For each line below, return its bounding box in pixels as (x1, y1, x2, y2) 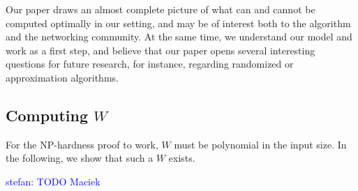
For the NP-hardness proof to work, (6, 137, 158, 151)
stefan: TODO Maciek (6, 174, 100, 188)
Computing (6, 104, 89, 125)
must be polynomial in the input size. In (174, 137, 347, 151)
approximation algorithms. (6, 70, 119, 84)
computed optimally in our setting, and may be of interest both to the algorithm (6, 15, 351, 30)
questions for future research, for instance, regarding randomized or (6, 56, 294, 71)
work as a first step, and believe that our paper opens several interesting (6, 43, 315, 57)
